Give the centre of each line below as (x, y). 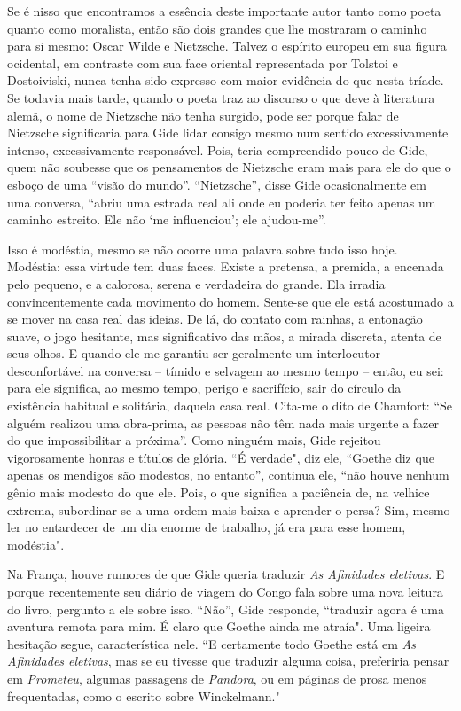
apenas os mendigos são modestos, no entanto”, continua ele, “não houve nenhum (228, 475)
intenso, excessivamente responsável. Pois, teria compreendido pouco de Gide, (218, 149)
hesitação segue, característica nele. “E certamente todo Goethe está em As (211, 643)
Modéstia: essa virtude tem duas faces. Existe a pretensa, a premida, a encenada (226, 266)
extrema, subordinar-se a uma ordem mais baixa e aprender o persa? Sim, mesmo (229, 509)
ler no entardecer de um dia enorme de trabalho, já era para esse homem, (207, 527)
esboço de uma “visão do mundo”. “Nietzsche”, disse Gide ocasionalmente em (217, 184)
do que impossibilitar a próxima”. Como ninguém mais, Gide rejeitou (194, 440)
